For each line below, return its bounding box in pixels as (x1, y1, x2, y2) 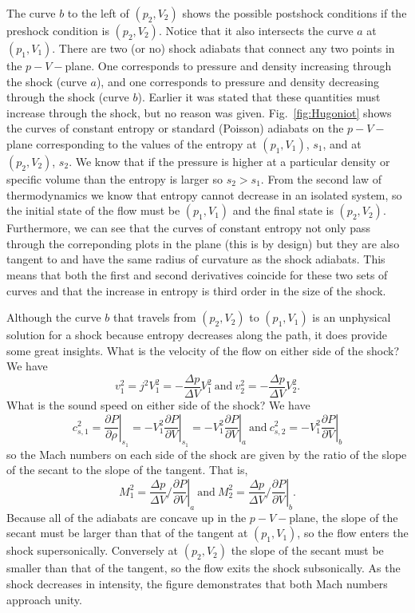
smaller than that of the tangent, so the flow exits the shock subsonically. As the (6, 560, 401, 576)
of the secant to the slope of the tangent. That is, (6, 461, 248, 478)
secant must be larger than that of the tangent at (6, 524, 248, 541)
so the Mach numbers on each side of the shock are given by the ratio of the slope (6, 445, 407, 462)
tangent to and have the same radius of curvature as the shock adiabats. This (6, 251, 385, 267)
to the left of (67, 5, 129, 21)
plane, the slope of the (289, 508, 398, 525)
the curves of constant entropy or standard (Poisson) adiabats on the (6, 120, 344, 136)
